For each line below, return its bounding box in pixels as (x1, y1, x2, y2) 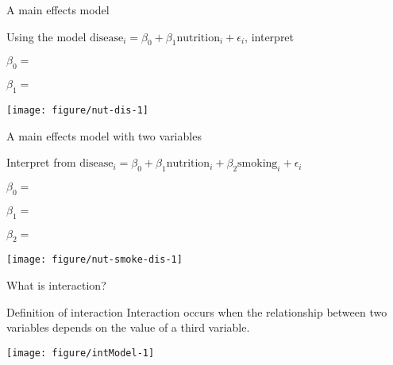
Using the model (6, 28, 87, 44)
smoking (237, 158, 278, 170)
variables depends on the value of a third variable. (6, 319, 250, 336)
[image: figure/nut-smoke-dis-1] (6, 254, 183, 266)
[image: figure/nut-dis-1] (6, 104, 148, 116)
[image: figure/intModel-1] (6, 347, 155, 359)
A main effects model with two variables (6, 127, 202, 144)
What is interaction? (6, 277, 106, 294)
